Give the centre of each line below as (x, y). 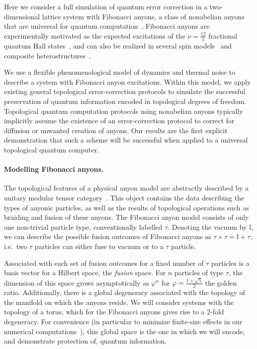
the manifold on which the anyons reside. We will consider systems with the (119, 302)
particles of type (199, 273)
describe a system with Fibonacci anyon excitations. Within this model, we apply (128, 81)
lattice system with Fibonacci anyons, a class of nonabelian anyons (143, 16)
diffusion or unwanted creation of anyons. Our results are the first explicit (116, 130)
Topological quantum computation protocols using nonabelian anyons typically (124, 111)
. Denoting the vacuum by (207, 226)
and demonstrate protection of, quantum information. (85, 341)
